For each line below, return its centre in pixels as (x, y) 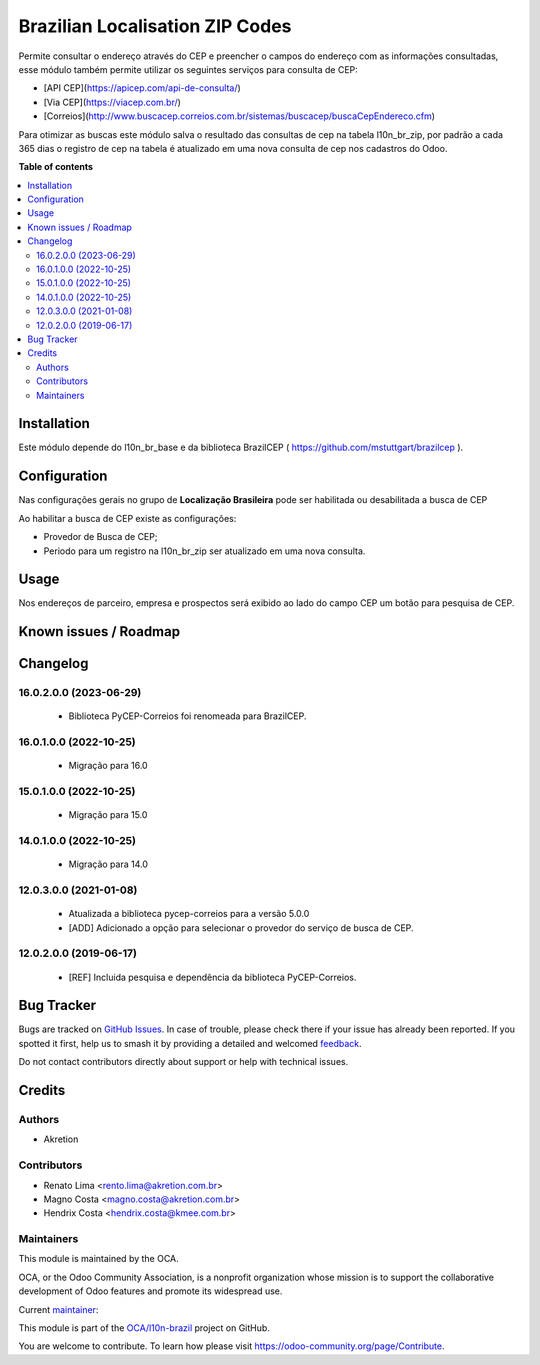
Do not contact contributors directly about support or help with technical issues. (183, 1062)
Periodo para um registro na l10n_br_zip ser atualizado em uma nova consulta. (204, 551)
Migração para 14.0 (108, 864)
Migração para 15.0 (108, 815)
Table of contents (56, 167)
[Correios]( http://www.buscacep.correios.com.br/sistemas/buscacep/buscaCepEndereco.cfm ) (239, 116)
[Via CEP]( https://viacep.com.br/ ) (112, 102)
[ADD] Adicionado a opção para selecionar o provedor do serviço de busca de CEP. (241, 927)
